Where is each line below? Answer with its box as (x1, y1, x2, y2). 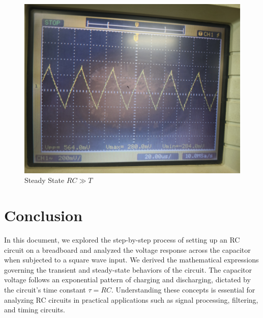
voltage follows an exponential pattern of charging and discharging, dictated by (4, 274, 251, 285)
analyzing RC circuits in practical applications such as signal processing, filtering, (4, 294, 258, 305)
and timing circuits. (4, 304, 65, 315)
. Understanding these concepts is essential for (111, 284, 255, 295)
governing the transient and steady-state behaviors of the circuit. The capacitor (4, 264, 252, 275)
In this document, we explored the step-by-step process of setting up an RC (4, 234, 240, 245)
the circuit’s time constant (4, 284, 86, 295)
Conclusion (4, 205, 83, 226)
